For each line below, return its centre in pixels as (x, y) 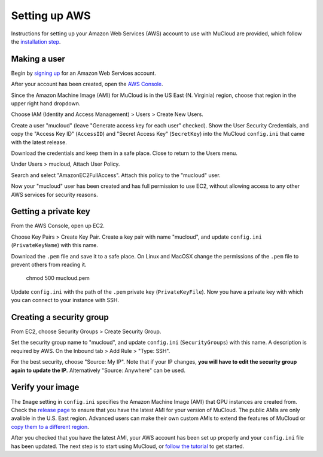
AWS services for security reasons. (54, 194)
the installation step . (36, 41)
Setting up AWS (51, 16)
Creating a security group (60, 317)
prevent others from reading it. (49, 264)
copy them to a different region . (50, 426)
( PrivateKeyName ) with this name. (54, 245)
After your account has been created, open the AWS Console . (87, 84)
